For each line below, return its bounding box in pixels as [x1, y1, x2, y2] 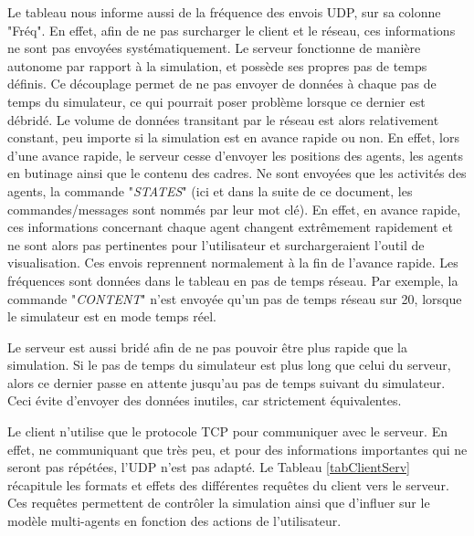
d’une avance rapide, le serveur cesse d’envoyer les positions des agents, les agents [7, 145, 463, 164]
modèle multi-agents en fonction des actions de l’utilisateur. [7, 511, 342, 531]
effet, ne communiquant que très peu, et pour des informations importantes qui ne [7, 439, 468, 458]
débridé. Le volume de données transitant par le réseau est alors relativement [7, 110, 439, 129]
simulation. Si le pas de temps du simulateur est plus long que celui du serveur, [7, 355, 451, 374]
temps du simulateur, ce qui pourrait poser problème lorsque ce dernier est [7, 91, 426, 110]
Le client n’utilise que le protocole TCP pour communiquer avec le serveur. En [7, 422, 448, 441]
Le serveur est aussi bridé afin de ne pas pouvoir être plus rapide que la [7, 337, 407, 356]
